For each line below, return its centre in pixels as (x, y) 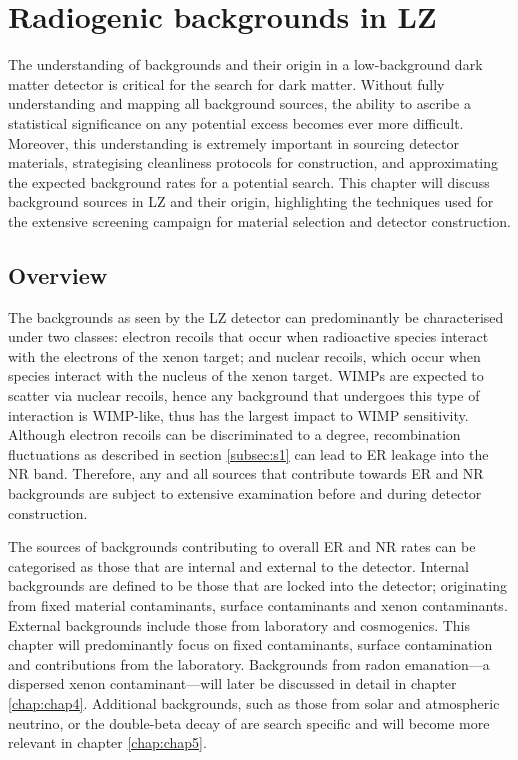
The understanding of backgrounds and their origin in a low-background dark (245, 64)
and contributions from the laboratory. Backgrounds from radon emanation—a (249, 663)
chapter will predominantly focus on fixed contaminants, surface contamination (250, 644)
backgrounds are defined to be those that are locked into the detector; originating (257, 585)
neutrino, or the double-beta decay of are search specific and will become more (249, 722)
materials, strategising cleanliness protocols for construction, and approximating (253, 162)
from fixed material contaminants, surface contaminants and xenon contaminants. (258, 604)
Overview (58, 274)
